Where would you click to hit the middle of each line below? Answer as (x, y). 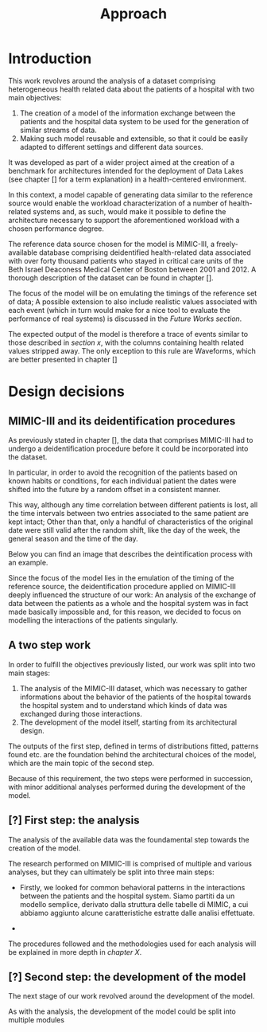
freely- (227, 244)
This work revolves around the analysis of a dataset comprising (112, 80)
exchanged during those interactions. (81, 713)
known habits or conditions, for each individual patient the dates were (122, 481)
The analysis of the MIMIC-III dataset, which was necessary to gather (133, 688)
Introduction (50, 59)
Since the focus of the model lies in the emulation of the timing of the (121, 577)
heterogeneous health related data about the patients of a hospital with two (132, 89)
